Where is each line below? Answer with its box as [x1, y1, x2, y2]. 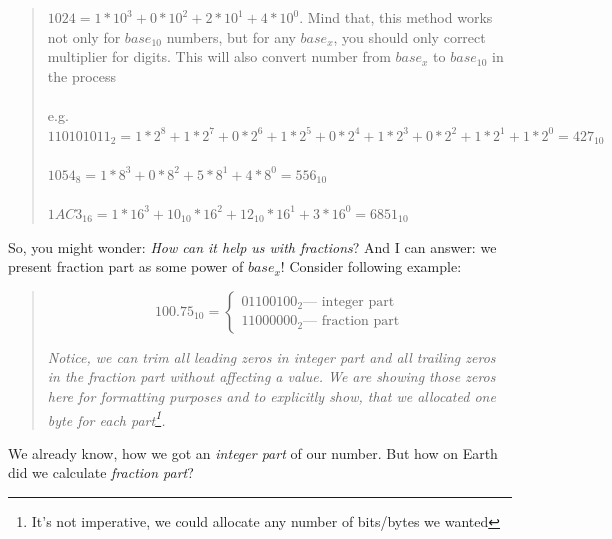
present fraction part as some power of [8, 256, 244, 277]
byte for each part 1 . [47, 406, 166, 430]
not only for [47, 26, 121, 47]
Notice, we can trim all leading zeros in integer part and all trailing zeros [47, 346, 496, 367]
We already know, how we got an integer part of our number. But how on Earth [8, 442, 498, 463]
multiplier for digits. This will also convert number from [47, 46, 391, 67]
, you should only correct [333, 26, 486, 47]
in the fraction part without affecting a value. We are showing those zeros [47, 366, 496, 387]
